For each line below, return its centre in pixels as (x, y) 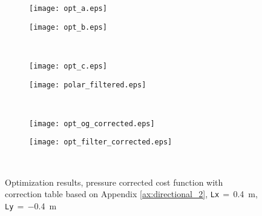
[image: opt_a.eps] (68, 8)
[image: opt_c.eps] (68, 66)
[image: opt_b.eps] (68, 27)
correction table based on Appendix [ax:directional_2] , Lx (112, 194)
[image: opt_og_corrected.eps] (92, 123)
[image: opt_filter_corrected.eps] (101, 142)
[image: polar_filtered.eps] (88, 85)
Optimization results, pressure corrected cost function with (114, 182)
